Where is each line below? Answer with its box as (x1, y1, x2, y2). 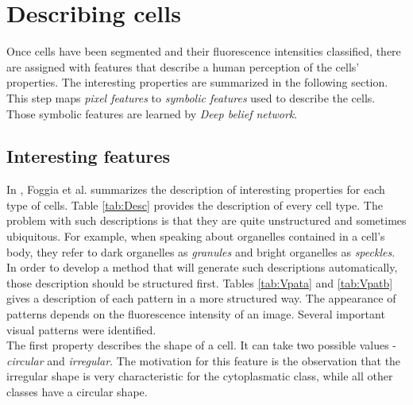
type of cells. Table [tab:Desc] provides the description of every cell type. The (6, 196, 383, 213)
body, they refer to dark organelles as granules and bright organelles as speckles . (6, 243, 396, 260)
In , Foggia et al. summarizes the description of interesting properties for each (6, 181, 385, 198)
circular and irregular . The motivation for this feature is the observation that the (6, 352, 401, 368)
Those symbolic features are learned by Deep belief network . (6, 105, 298, 121)
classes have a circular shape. (6, 384, 148, 400)
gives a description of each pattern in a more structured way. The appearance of (6, 290, 396, 307)
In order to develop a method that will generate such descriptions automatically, (6, 259, 398, 276)
